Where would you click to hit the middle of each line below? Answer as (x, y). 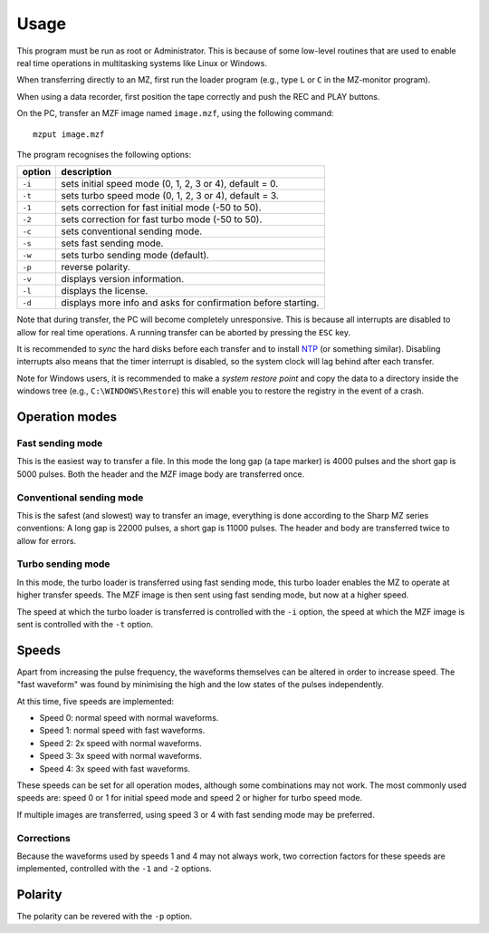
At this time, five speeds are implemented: (95, 701)
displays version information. (123, 279)
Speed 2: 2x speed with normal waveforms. (121, 743)
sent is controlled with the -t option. (85, 625)
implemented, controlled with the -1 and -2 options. (114, 869)
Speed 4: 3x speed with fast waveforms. (115, 768)
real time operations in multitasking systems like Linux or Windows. (142, 63)
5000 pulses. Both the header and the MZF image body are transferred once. (161, 474)
